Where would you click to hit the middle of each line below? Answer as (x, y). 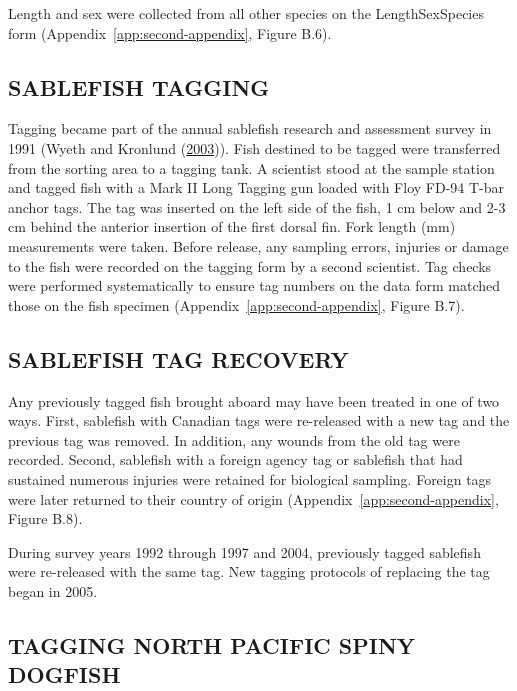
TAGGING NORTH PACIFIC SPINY (212, 644)
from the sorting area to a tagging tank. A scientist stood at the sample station (251, 167)
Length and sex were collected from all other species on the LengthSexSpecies (246, 13)
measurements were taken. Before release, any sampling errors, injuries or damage (258, 245)
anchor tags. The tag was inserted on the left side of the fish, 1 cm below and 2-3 (257, 206)
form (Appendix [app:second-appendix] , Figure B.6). (170, 32)
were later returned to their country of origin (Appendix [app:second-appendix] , (253, 498)
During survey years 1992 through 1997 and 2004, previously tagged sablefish (244, 551)
